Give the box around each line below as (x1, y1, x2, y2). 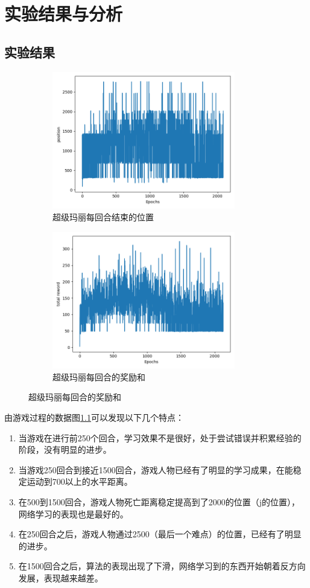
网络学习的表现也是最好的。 (18, 507, 128, 520)
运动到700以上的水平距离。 (27, 475, 133, 488)
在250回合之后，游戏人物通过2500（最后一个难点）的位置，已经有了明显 (18, 528, 302, 540)
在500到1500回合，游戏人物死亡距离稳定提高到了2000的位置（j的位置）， (18, 496, 300, 508)
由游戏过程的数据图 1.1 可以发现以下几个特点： (4, 411, 184, 424)
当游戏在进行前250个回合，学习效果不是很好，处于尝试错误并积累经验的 (18, 431, 302, 444)
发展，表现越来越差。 (18, 572, 103, 584)
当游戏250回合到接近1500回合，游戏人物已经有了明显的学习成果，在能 (18, 463, 293, 476)
